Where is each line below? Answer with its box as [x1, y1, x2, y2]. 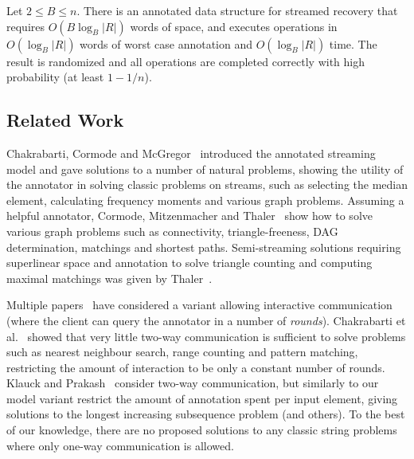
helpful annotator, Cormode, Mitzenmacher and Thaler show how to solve [6, 207, 373, 224]
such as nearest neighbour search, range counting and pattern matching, [6, 343, 358, 360]
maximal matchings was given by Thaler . [6, 269, 213, 286]
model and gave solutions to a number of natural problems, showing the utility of [6, 160, 404, 177]
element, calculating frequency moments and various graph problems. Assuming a [6, 191, 404, 208]
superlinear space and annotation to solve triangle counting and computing [6, 254, 373, 271]
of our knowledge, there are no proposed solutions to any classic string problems [6, 422, 397, 438]
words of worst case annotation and [80, 35, 253, 52]
